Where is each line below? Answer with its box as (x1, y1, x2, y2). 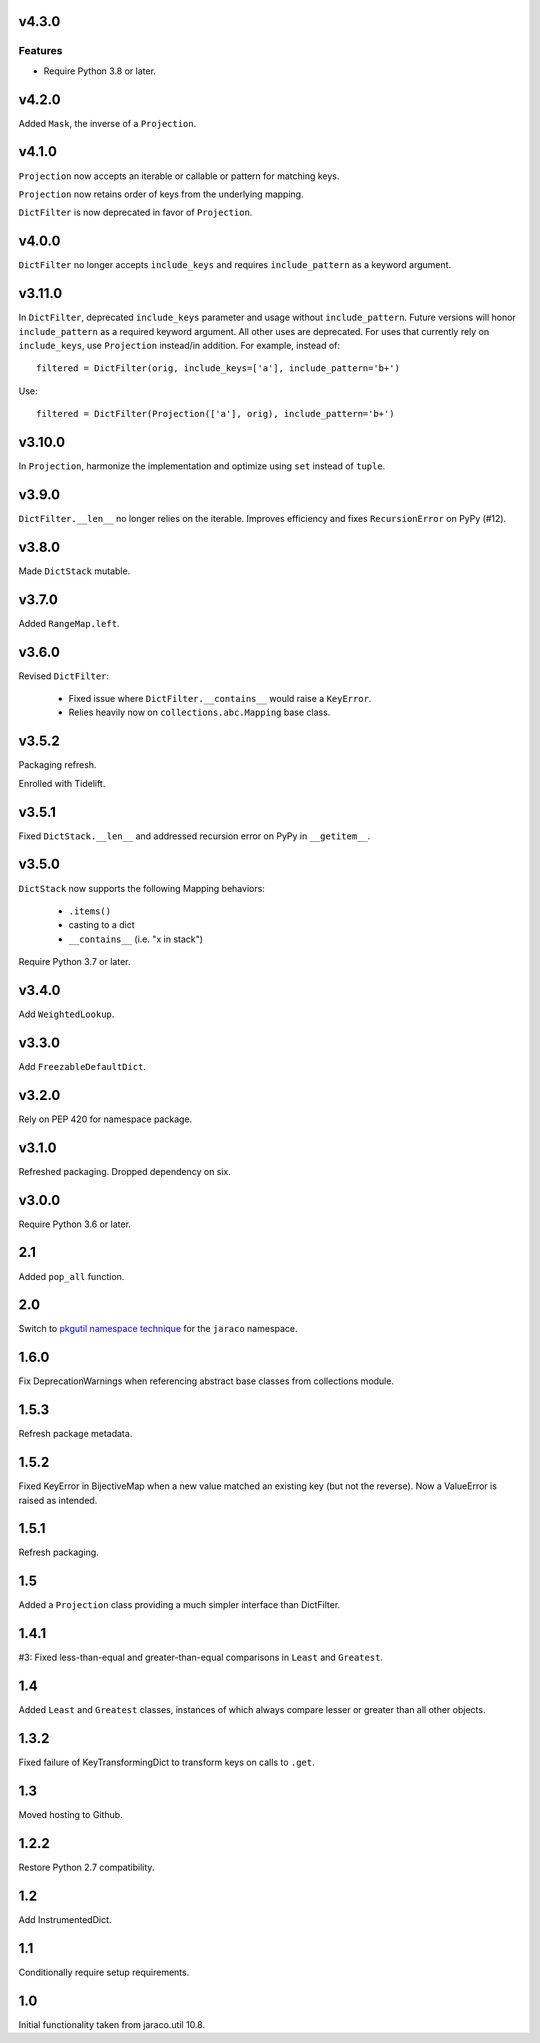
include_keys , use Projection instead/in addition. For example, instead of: (18, 339, 340, 351)
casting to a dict (68, 919, 135, 931)
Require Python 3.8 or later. (43, 65, 157, 77)
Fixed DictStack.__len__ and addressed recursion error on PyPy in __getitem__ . (18, 830, 371, 842)
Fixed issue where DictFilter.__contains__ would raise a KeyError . (68, 693, 372, 705)
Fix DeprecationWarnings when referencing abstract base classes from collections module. (18, 1375, 395, 1387)
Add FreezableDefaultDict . (18, 1060, 147, 1072)
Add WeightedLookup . (18, 1008, 115, 1020)
